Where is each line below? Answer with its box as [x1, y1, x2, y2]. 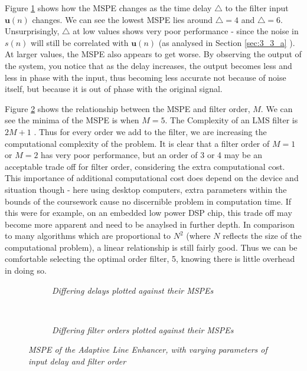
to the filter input [225, 2, 289, 14]
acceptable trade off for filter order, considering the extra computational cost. [5, 160, 285, 172]
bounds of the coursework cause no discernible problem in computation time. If [5, 195, 292, 207]
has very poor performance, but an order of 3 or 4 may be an [41, 149, 262, 161]
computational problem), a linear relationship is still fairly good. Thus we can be [5, 241, 298, 253]
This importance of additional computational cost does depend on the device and [5, 172, 299, 184]
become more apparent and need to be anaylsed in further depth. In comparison [5, 218, 295, 230]
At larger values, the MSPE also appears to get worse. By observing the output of [5, 48, 302, 60]
